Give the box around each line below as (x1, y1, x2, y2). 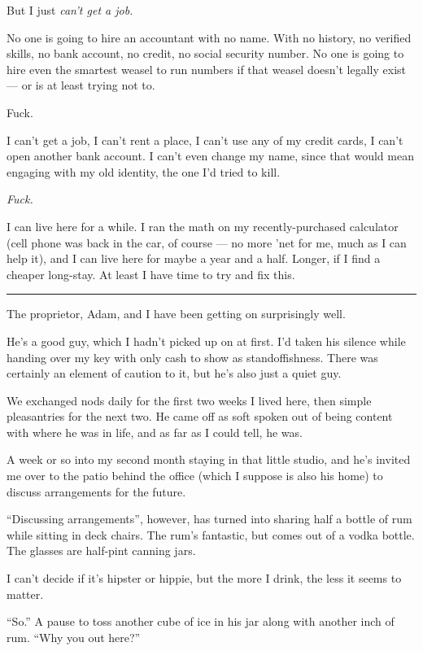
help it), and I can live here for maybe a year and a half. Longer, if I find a (7, 250, 381, 267)
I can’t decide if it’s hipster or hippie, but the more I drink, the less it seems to (7, 570, 402, 587)
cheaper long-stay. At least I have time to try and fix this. (7, 265, 295, 282)
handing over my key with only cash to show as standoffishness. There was (7, 348, 378, 365)
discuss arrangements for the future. (7, 483, 186, 500)
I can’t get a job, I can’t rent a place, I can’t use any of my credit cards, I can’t (7, 131, 403, 148)
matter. (7, 585, 44, 602)
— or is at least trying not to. (7, 76, 155, 94)
